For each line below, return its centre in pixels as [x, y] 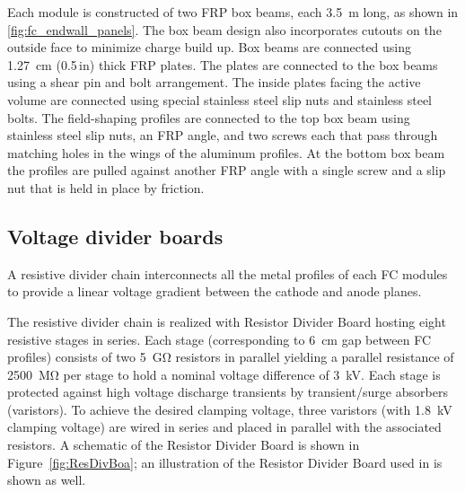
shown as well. [47, 480]
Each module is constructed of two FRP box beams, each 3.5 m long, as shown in [233, 12]
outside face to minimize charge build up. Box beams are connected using [210, 47]
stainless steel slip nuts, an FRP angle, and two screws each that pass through [223, 135]
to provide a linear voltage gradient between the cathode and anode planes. [215, 291]
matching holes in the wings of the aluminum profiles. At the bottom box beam [226, 152]
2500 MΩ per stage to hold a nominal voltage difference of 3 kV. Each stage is [224, 374]
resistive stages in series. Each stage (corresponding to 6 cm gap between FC [219, 339]
